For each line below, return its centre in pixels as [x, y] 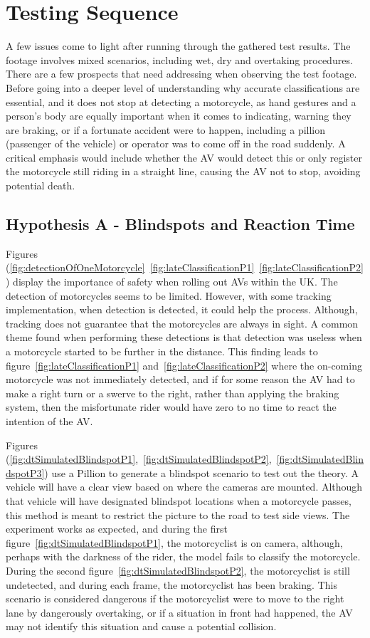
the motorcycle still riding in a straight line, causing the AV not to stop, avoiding [183, 171]
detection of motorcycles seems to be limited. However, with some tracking [169, 295]
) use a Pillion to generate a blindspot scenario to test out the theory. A [201, 472]
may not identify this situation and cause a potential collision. [141, 626]
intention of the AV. [49, 420]
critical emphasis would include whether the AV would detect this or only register [184, 157]
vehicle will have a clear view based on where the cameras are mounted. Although [184, 487]
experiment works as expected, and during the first [117, 529]
